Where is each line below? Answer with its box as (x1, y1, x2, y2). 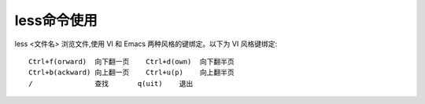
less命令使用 (14, 12, 98, 29)
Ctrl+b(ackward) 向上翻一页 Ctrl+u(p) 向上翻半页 (28, 68, 235, 77)
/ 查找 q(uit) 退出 (28, 79, 194, 88)
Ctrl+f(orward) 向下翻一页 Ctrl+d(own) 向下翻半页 (28, 57, 235, 66)
